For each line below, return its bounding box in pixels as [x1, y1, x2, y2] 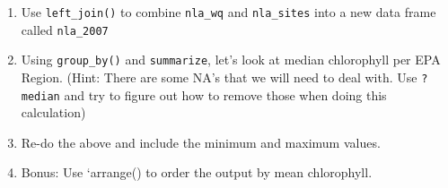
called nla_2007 [21, 20, 109, 38]
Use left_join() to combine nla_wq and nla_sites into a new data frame [21, 3, 436, 21]
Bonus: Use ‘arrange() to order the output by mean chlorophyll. [21, 163, 373, 182]
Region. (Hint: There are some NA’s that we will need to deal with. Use [21, 67, 417, 86]
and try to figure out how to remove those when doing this [64, 85, 387, 104]
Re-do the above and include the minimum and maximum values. [21, 132, 381, 151]
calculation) [21, 103, 86, 122]
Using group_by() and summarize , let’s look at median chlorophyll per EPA [21, 50, 441, 69]
